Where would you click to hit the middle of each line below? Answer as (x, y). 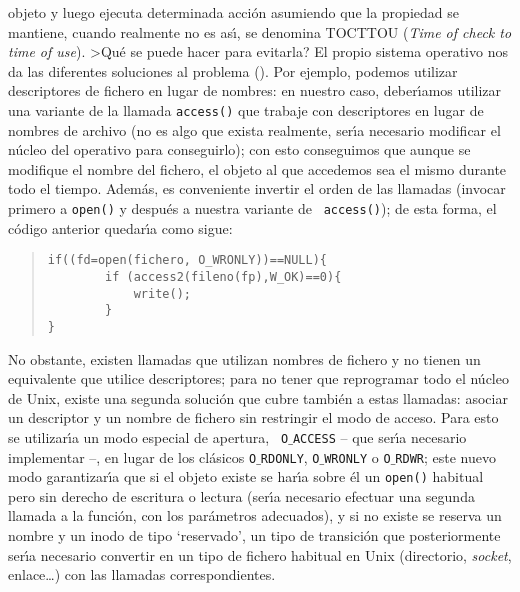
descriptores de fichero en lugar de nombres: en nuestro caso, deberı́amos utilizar (255, 90)
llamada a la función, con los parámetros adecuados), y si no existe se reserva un (255, 515)
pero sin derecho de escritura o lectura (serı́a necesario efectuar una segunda (241, 495)
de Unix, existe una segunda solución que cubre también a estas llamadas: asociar (258, 397)
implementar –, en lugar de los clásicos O (132, 456)
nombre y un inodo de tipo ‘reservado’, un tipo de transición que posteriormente (254, 535)
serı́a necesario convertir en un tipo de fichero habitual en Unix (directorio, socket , (260, 554)
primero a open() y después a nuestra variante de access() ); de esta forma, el (252, 208)
